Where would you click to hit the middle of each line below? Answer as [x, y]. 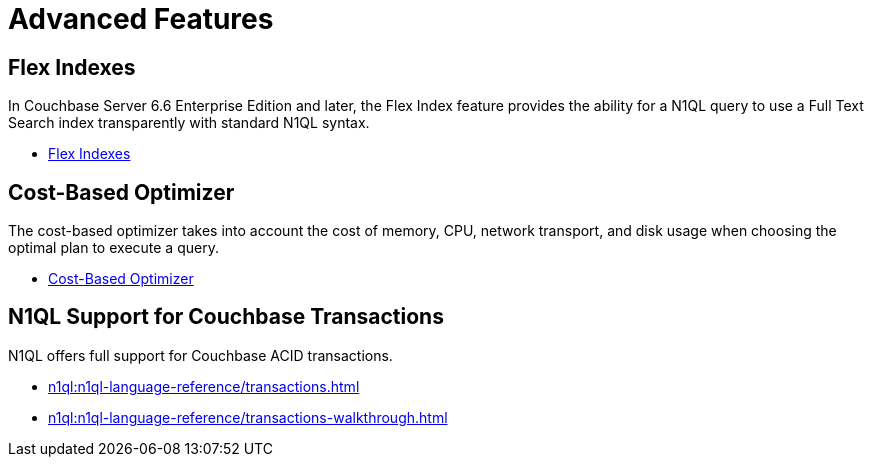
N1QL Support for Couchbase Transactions [226, 317]
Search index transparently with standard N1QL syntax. [189, 123]
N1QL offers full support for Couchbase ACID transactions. [200, 355]
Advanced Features [141, 19]
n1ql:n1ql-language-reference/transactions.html [204, 386]
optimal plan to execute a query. [113, 248]
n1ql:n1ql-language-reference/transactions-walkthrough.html [248, 417]
